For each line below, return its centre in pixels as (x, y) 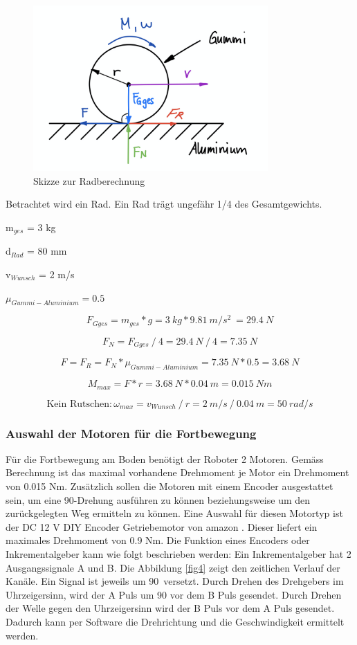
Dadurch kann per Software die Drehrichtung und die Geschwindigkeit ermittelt (175, 621)
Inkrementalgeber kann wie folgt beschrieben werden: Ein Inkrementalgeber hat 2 (178, 553)
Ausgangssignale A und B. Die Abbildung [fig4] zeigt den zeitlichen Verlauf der (173, 567)
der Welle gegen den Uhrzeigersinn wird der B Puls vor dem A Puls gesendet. (170, 608)
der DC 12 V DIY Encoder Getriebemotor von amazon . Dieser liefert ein (162, 526)
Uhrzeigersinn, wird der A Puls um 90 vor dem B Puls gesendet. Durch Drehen (174, 594)
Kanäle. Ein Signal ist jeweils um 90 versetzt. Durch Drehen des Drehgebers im (175, 581)
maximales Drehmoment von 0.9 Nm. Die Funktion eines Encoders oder (158, 540)
